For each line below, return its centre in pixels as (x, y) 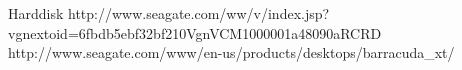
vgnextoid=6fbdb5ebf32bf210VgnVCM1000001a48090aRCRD (195, 32)
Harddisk (36, 13)
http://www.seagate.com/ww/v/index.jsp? (199, 13)
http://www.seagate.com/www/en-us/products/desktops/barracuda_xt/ (231, 52)
